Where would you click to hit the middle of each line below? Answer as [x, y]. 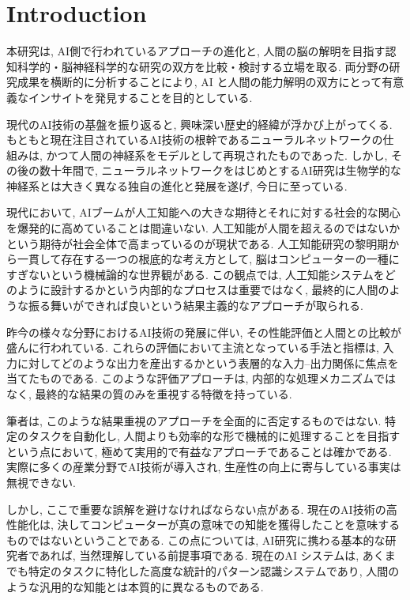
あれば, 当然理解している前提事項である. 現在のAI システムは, [199, 555]
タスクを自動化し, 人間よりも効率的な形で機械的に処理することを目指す [214, 436]
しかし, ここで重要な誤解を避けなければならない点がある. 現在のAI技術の [196, 509]
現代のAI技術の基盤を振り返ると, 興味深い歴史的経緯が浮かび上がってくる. [199, 124]
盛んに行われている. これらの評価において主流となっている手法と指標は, [193, 347]
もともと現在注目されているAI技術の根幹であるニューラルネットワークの [195, 140]
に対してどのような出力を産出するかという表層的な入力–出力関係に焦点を [208, 362]
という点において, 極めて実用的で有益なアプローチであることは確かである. [199, 451]
